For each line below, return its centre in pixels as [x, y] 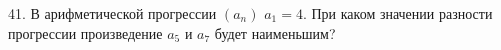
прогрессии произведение [85, 32]
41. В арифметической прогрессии [112, 13]
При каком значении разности [402, 13]
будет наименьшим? [275, 32]
